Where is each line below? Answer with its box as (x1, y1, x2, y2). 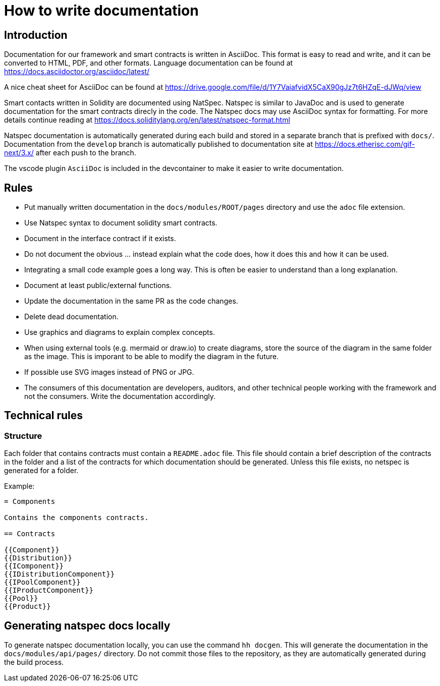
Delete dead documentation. (24, 312, 119, 321)
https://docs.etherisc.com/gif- (314, 140, 415, 149)
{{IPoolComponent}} (4, 578, 81, 587)
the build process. (4, 658, 64, 667)
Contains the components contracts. (4, 513, 149, 522)
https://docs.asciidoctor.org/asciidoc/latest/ (4, 67, 150, 76)
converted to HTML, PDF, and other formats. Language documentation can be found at (4, 59, 293, 68)
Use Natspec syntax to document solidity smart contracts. (24, 218, 217, 227)
